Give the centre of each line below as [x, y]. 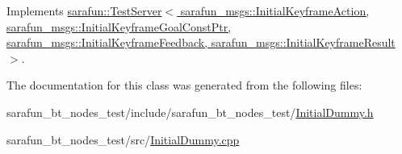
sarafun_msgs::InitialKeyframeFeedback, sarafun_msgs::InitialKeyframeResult [201, 42]
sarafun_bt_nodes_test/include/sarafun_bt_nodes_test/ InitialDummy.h [190, 112]
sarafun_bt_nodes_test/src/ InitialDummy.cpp [123, 139]
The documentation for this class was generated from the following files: [184, 85]
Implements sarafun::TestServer [84, 10]
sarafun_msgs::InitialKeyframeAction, [275, 10]
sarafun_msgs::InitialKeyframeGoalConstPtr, [119, 26]
